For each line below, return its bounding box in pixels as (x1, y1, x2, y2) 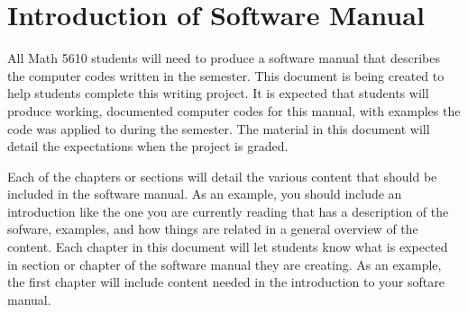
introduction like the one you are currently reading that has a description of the (7, 201, 449, 220)
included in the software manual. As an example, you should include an (7, 184, 402, 203)
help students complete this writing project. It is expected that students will (7, 84, 429, 103)
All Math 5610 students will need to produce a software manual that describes (7, 49, 440, 67)
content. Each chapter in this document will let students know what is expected (7, 237, 448, 256)
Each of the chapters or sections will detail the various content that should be (7, 166, 437, 185)
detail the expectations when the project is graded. (7, 137, 289, 156)
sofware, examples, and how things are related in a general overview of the (7, 219, 418, 238)
